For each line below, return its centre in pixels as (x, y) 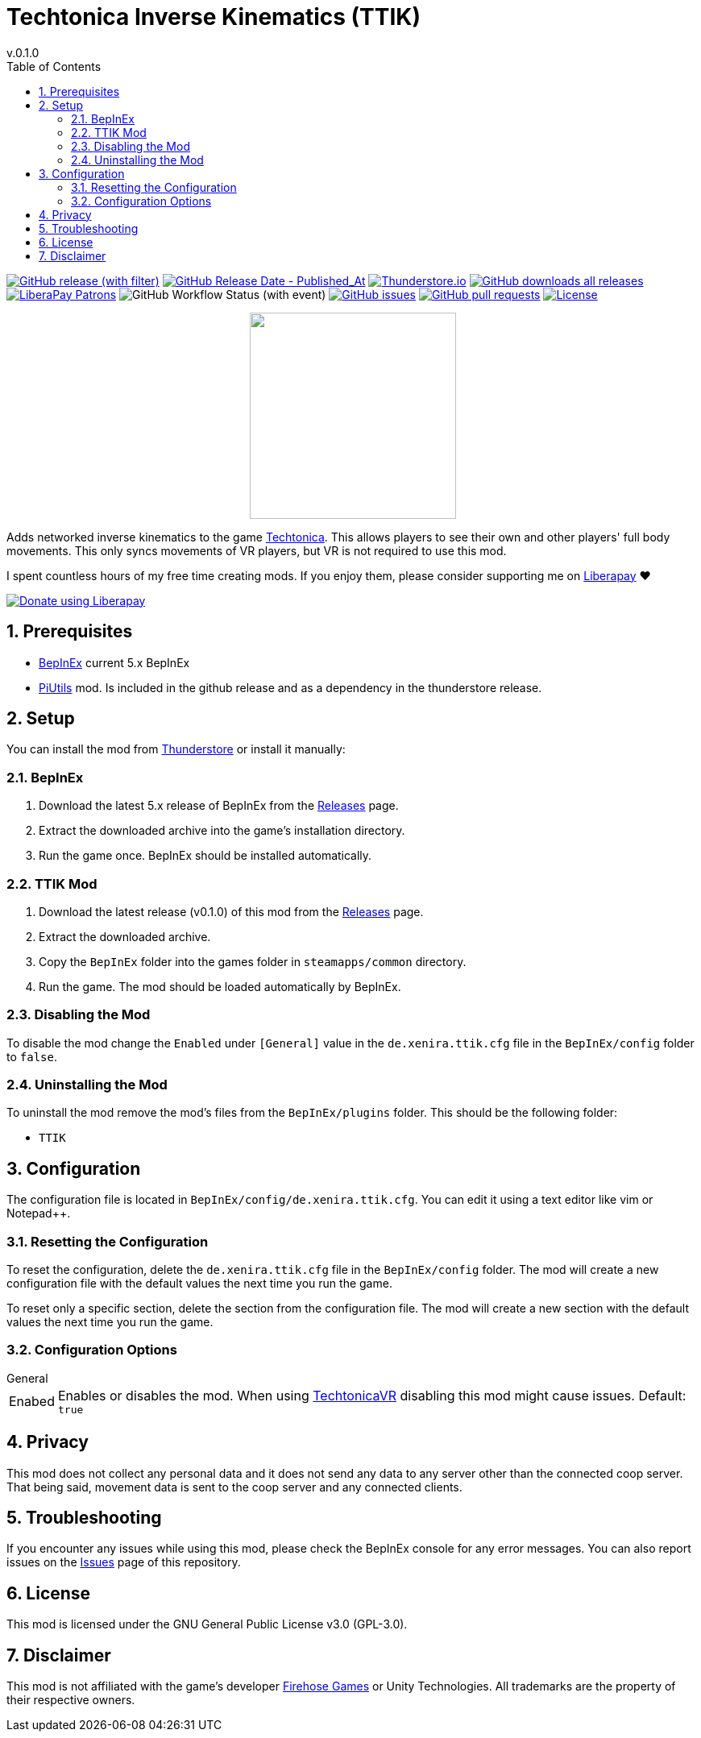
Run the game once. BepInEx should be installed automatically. (205, 856)
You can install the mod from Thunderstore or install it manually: (176, 749)
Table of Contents (54, 66)
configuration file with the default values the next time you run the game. (199, 1284)
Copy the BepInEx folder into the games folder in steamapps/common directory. (253, 961)
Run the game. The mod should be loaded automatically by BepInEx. (220, 986)
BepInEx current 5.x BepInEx (114, 662)
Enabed (32, 1402)
